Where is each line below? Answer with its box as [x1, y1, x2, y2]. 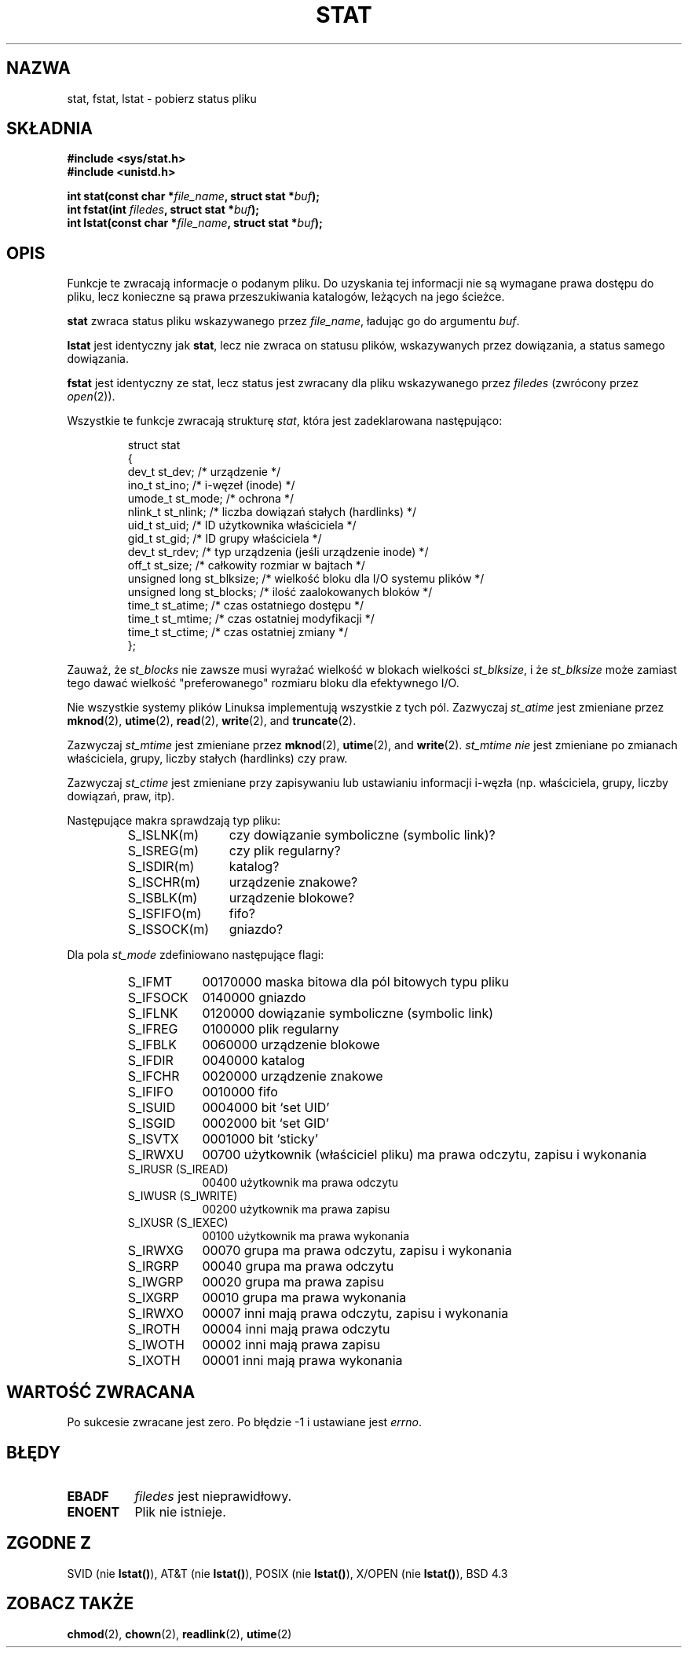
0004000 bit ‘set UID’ [202, 1100, 330, 1116]
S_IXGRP [127, 1290, 180, 1306]
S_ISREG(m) [127, 843, 199, 859]
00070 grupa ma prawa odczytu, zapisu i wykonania [202, 1242, 512, 1259]
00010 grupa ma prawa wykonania [202, 1290, 407, 1306]
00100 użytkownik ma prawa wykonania [202, 1229, 410, 1243]
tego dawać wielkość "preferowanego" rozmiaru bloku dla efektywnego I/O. [67, 676, 459, 690]
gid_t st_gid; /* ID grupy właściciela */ [127, 532, 322, 546]
